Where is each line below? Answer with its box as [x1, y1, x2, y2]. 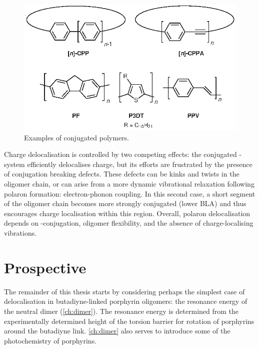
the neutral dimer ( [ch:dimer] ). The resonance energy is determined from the [4, 305, 239, 316]
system [4, 158, 25, 169]
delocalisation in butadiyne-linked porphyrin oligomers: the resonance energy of [4, 296, 247, 306]
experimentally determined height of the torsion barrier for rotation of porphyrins [4, 315, 254, 326]
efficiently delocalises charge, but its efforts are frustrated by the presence [27, 158, 252, 169]
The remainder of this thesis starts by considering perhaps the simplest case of [4, 286, 245, 296]
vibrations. [4, 228, 37, 238]
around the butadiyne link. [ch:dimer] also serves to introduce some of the [4, 325, 230, 336]
